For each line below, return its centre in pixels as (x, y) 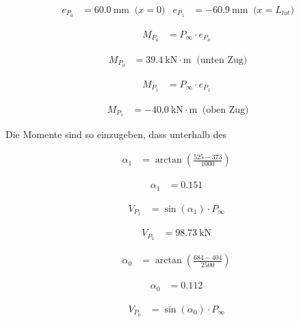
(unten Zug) (222, 60)
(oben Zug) (225, 110)
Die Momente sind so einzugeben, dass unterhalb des (116, 134)
